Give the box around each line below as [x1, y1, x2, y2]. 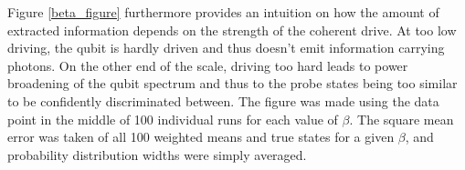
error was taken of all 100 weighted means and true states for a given [7, 127, 395, 146]
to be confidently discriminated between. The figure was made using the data [7, 91, 439, 110]
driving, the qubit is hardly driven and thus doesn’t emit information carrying [7, 38, 445, 57]
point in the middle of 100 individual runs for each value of [7, 109, 338, 128]
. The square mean [349, 109, 454, 128]
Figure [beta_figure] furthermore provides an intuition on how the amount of [7, 3, 439, 21]
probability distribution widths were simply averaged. [7, 145, 307, 164]
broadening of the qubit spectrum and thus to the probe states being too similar [7, 74, 458, 93]
